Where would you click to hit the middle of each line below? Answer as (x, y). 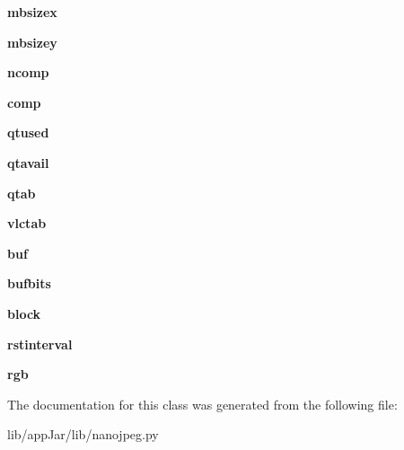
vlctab (27, 223)
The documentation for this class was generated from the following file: (202, 404)
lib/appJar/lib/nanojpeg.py (83, 434)
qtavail (28, 162)
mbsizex (32, 12)
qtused (28, 132)
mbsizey (32, 42)
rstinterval (40, 344)
